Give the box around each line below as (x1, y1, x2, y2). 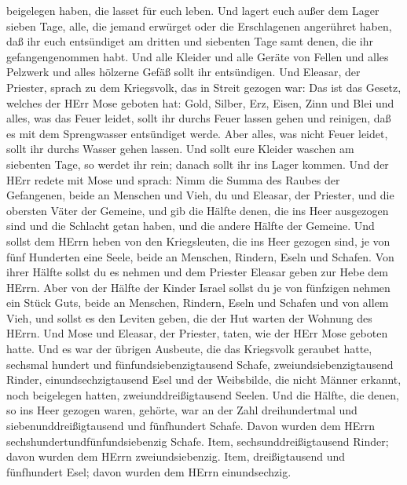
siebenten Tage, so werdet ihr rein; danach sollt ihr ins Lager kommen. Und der (6, 155, 389, 172)
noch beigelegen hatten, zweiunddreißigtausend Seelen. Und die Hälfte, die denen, (6, 386, 399, 403)
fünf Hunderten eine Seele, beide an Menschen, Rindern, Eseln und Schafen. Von (6, 248, 394, 264)
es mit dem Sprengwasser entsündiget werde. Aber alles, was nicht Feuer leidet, (6, 125, 388, 141)
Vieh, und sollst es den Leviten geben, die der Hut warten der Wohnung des (6, 309, 372, 326)
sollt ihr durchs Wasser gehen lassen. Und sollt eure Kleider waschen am (6, 140, 354, 157)
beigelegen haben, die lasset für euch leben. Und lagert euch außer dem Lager (6, 2, 379, 18)
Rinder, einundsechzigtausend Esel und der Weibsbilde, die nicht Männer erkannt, (6, 371, 401, 388)
